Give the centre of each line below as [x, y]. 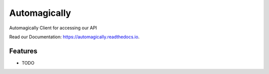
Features [23, 51]
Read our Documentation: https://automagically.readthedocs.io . [74, 37]
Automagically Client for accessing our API [53, 28]
